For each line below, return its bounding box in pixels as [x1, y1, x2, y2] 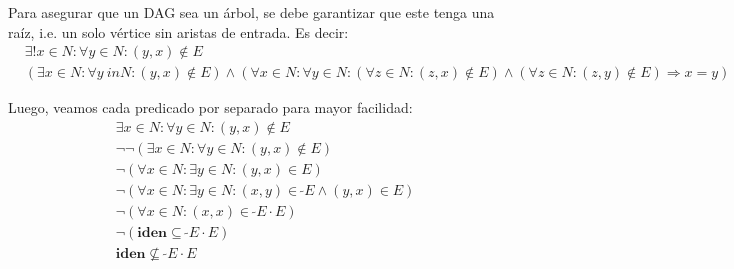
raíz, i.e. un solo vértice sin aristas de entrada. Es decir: [8, 21, 349, 42]
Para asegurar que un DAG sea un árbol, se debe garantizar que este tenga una [8, 2, 495, 22]
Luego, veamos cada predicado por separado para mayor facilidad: [8, 97, 413, 118]
